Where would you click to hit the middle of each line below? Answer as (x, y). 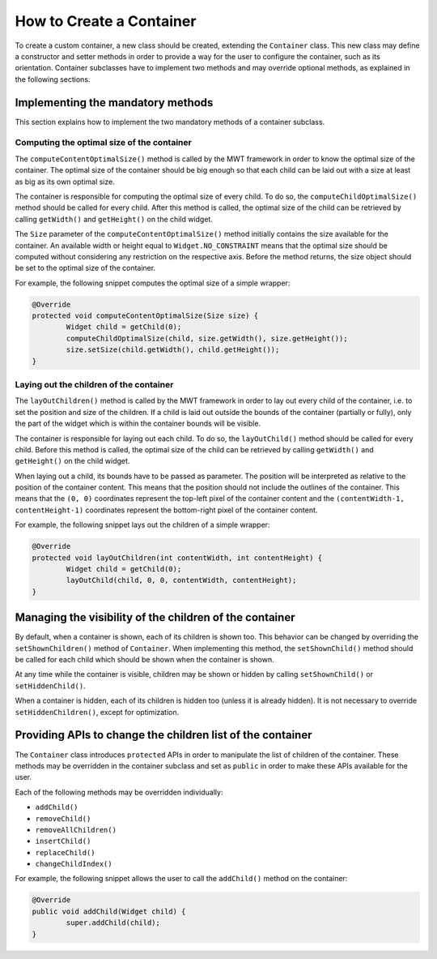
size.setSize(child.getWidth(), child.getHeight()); (173, 350)
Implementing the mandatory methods (114, 103)
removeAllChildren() (76, 830)
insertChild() (63, 841)
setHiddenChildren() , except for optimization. (97, 712)
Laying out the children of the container (94, 384)
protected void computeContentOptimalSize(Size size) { (145, 316)
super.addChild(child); (113, 923)
